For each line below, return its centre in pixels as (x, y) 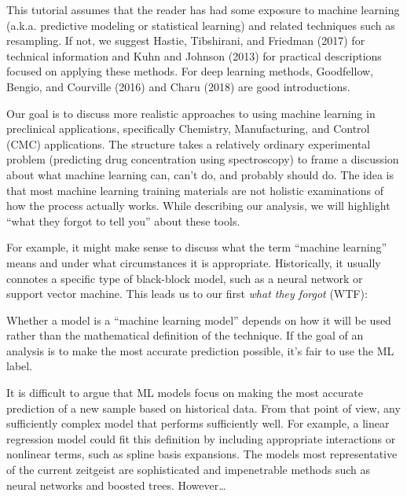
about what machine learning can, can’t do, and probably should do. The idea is (200, 174)
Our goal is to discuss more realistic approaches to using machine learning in (191, 113)
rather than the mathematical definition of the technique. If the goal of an (185, 335)
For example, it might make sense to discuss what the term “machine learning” (197, 247)
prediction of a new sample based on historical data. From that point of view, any (203, 408)
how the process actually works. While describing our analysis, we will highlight (198, 206)
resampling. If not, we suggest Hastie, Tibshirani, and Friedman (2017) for (186, 40)
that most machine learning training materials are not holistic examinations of (195, 190)
